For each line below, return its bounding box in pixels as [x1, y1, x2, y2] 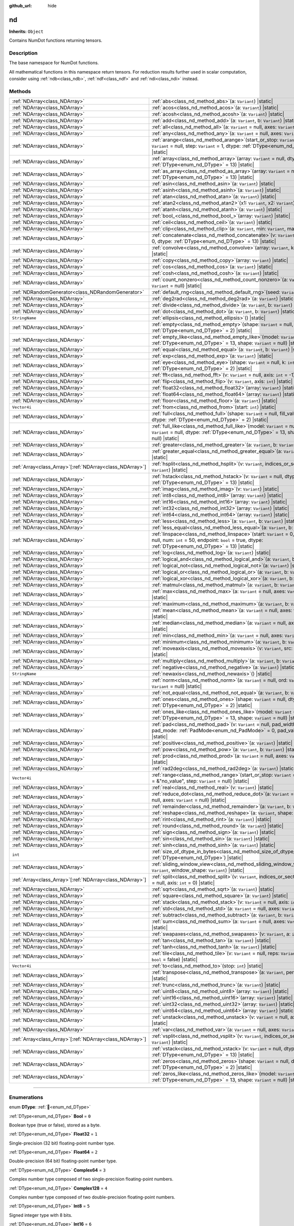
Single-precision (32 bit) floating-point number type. [9, 1140, 115, 1146]
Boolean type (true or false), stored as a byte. [9, 1122, 101, 1128]
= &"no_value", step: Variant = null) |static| [151, 778, 249, 785]
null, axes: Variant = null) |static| [151, 797, 226, 804]
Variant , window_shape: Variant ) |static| [151, 867, 245, 874]
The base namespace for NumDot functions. [9, 60, 99, 66]
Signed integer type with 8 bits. [9, 1212, 73, 1218]
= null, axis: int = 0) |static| [151, 879, 215, 886]
